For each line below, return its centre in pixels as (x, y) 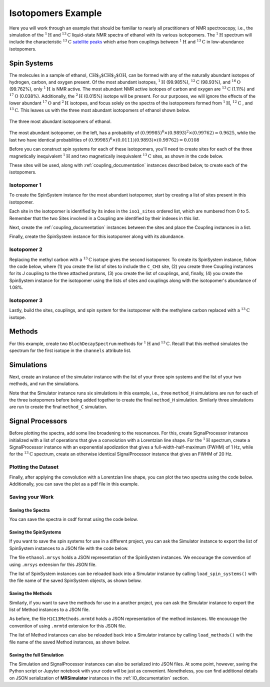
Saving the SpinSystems (35, 532)
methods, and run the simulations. (44, 384)
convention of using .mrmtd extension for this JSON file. (68, 625)
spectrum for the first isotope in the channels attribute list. (70, 350)
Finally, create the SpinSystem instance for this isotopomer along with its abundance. (97, 236)
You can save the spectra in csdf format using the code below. (74, 519)
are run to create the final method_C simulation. (58, 407)
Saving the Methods (31, 593)
